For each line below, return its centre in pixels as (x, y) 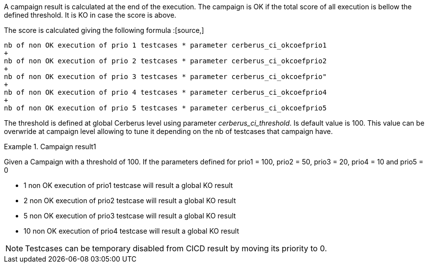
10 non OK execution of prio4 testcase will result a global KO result (131, 231)
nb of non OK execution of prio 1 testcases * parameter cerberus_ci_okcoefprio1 (165, 45)
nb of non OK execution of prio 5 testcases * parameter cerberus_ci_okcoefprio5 (165, 108)
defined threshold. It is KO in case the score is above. (90, 15)
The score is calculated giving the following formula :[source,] (104, 30)
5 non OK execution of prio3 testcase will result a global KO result (130, 216)
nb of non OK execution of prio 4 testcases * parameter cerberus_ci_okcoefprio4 (165, 92)
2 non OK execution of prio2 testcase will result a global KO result (130, 200)
